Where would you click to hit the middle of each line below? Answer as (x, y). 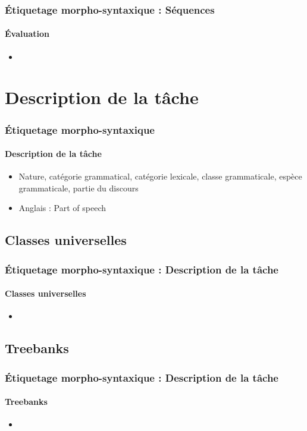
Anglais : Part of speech (62, 208)
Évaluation (27, 34)
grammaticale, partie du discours (79, 188)
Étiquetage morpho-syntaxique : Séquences (110, 9)
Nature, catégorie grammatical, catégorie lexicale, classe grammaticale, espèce (160, 176)
